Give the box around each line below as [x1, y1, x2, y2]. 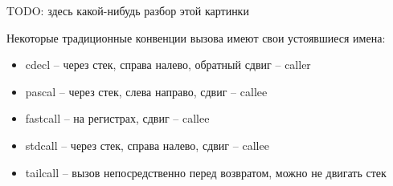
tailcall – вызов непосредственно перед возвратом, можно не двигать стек [25, 164, 387, 180]
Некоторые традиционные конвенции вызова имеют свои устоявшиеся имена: [6, 29, 386, 46]
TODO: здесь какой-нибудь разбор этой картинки [6, 2, 249, 18]
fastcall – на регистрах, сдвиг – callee [25, 110, 210, 127]
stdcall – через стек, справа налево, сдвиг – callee [25, 136, 269, 153]
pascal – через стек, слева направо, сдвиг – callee [25, 83, 268, 99]
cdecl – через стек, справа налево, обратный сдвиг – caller [25, 56, 311, 73]
